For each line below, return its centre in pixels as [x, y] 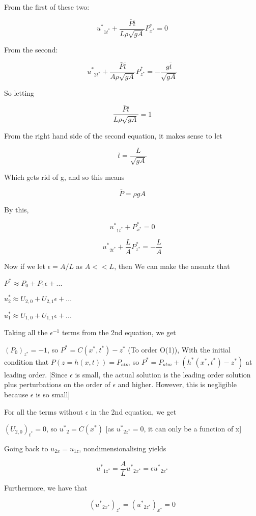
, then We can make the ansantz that [172, 266]
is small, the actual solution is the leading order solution [163, 374]
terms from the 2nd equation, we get [119, 332]
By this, [17, 209]
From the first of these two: [47, 7]
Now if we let [25, 266]
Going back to [26, 448]
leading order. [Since [36, 374]
